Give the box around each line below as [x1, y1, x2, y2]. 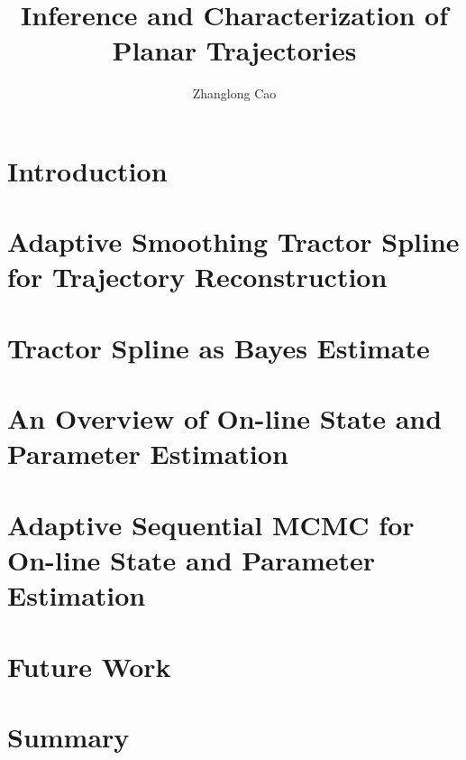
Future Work [7, 647, 171, 684]
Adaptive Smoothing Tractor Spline [7, 223, 460, 260]
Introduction [7, 152, 168, 189]
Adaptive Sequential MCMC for [7, 505, 415, 542]
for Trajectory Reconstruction [7, 258, 388, 295]
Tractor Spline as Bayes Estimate [7, 329, 430, 366]
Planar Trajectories [112, 32, 357, 69]
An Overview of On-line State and [7, 400, 443, 437]
